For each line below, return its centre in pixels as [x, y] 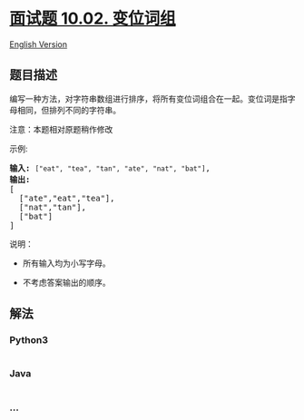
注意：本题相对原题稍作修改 [61, 129]
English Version [39, 44]
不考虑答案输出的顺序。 [66, 282]
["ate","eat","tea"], [67, 198]
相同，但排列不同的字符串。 [69, 110]
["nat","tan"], [52, 207]
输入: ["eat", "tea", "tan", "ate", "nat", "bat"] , [110, 168]
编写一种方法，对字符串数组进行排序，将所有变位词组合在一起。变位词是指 [148, 98]
